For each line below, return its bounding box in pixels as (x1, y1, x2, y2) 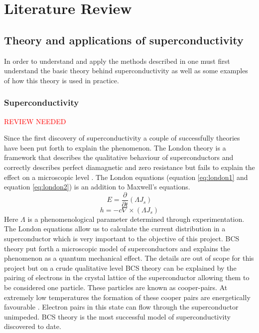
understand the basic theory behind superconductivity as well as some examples (4, 65, 248, 76)
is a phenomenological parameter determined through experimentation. (27, 213, 245, 224)
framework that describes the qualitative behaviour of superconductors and (4, 152, 234, 163)
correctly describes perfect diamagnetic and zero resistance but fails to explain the (4, 162, 255, 172)
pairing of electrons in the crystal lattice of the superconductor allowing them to (4, 272, 250, 283)
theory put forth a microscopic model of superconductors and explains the (4, 243, 230, 253)
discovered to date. (4, 321, 61, 332)
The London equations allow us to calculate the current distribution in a (4, 223, 226, 234)
